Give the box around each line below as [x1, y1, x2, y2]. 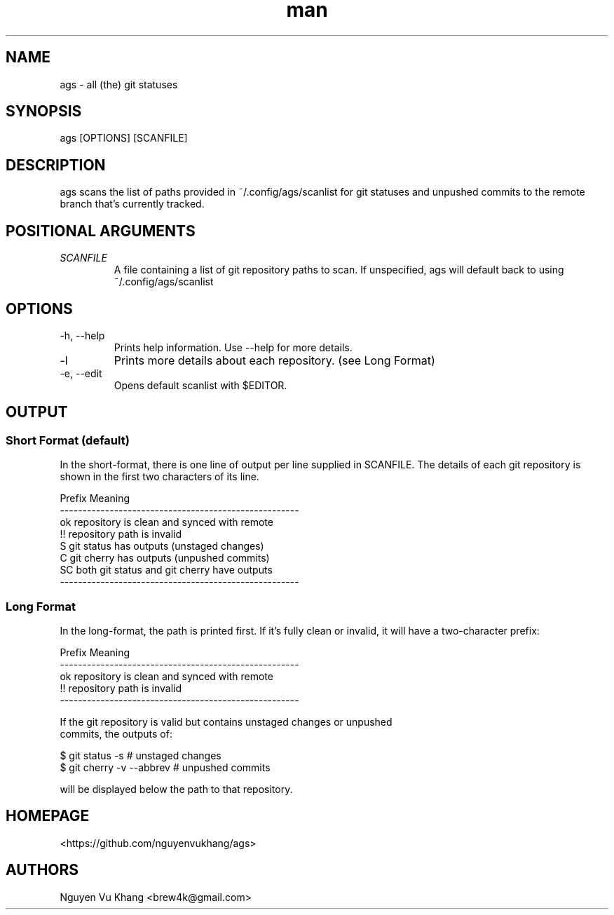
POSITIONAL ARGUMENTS [6, 222, 196, 240]
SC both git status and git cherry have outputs [60, 564, 273, 576]
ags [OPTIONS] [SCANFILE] [60, 132, 188, 144]
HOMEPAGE [6, 807, 90, 825]
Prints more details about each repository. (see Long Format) [114, 353, 435, 367]
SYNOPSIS [6, 102, 82, 121]
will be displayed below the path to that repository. [60, 782, 293, 795]
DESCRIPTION [6, 156, 106, 174]
